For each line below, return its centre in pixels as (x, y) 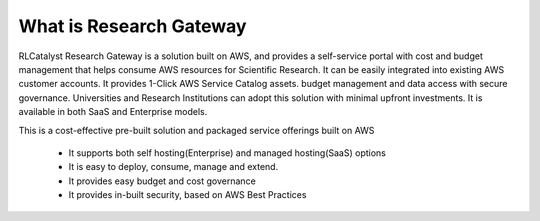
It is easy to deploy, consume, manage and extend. (173, 167)
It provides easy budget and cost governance (162, 181)
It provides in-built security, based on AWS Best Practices (187, 195)
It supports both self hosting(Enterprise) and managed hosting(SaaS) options (227, 152)
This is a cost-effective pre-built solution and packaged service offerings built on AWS (196, 130)
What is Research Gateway (132, 26)
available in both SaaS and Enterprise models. (113, 112)
